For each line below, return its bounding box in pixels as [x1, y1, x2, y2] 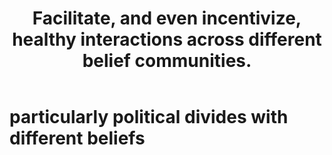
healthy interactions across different [12, 28, 322, 51]
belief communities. [82, 50, 252, 72]
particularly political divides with [9, 106, 289, 129]
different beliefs [9, 127, 146, 150]
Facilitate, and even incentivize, [32, 7, 302, 30]
